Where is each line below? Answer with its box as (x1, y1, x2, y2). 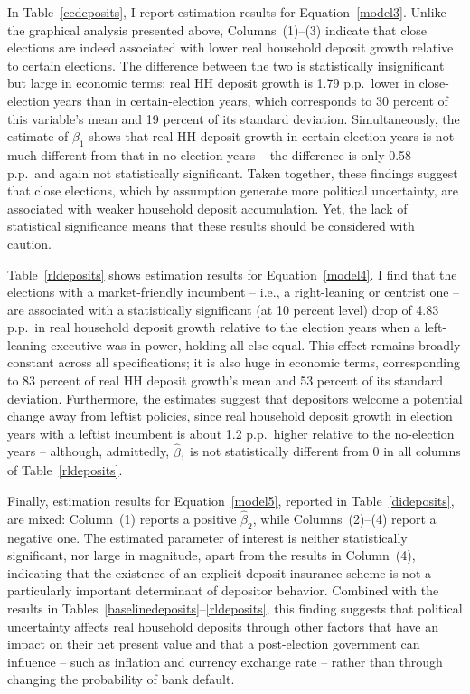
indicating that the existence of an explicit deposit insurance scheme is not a (7, 563, 432, 582)
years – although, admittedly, (7, 442, 170, 461)
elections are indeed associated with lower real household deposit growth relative (7, 38, 454, 57)
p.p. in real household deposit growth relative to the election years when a (7, 318, 420, 337)
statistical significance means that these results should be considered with (7, 216, 415, 235)
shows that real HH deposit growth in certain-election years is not (89, 127, 455, 146)
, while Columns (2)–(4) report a (252, 509, 437, 528)
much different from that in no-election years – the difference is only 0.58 (7, 145, 412, 164)
